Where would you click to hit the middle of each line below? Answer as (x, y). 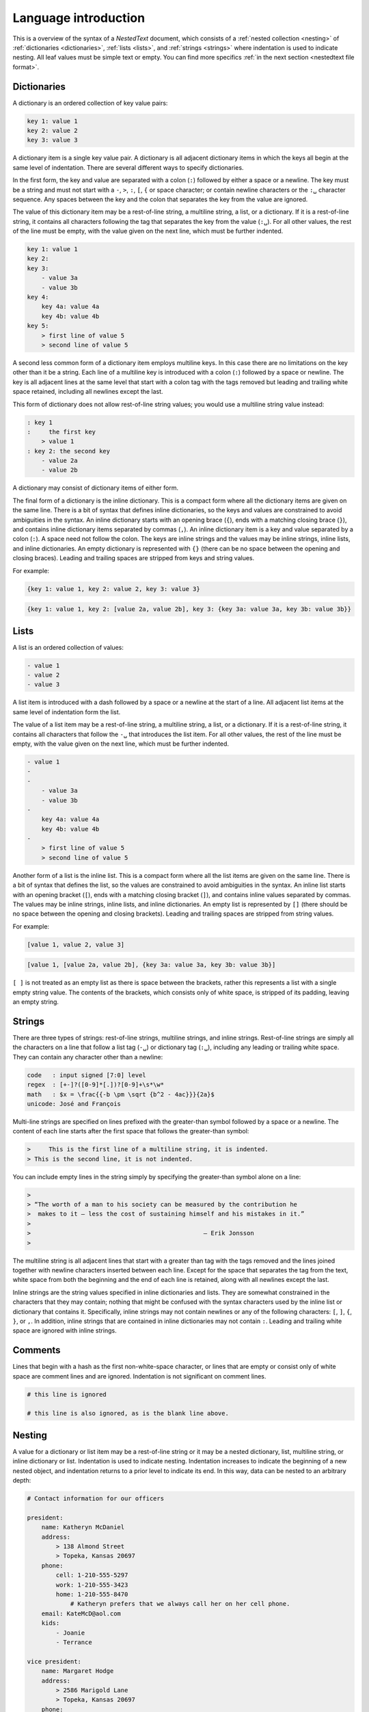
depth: (22, 1481)
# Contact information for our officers (95, 1499)
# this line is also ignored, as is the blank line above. (128, 1413)
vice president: (54, 1661)
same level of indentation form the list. (67, 712)
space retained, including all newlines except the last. (88, 392)
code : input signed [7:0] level (86, 1075)
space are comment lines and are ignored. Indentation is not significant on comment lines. (139, 1376)
